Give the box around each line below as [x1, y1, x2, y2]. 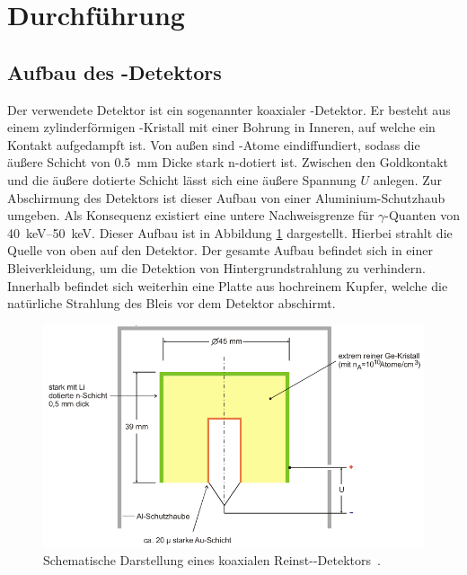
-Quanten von [384, 206, 460, 225]
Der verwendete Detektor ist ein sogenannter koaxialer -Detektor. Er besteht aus [7, 100, 451, 119]
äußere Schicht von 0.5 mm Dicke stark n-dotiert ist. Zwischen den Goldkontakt [7, 153, 449, 172]
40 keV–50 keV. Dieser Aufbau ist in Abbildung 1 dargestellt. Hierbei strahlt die [7, 223, 453, 242]
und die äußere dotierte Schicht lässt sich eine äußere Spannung [7, 170, 357, 189]
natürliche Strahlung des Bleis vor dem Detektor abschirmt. [7, 294, 336, 313]
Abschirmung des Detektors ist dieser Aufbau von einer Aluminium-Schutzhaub [7, 188, 445, 207]
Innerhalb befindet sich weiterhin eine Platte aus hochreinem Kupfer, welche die [7, 276, 448, 295]
